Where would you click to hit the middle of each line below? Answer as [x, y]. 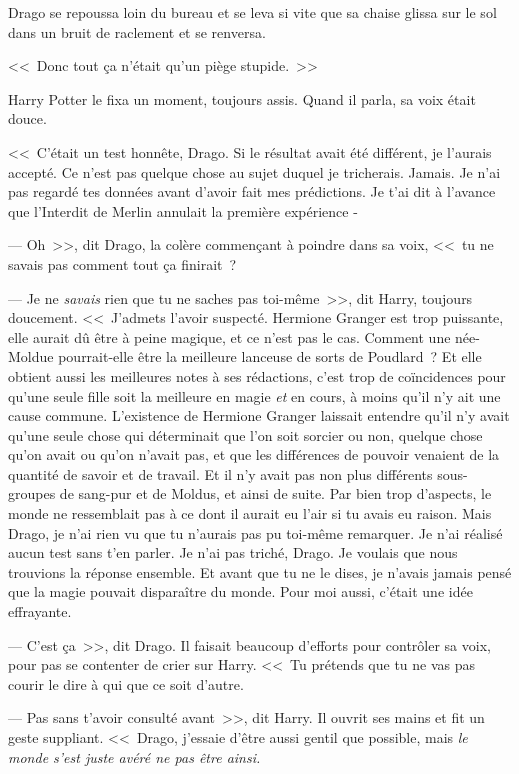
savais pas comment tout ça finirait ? [122, 263]
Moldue [31, 356]
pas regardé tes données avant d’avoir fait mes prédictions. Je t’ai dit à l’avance [252, 191]
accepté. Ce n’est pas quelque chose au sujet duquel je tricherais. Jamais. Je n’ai [254, 171]
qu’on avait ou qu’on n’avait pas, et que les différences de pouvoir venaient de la [254, 454]
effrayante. [40, 611]
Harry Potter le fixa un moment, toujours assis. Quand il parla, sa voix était [242, 98]
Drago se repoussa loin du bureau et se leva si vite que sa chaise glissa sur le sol [252, 12]
